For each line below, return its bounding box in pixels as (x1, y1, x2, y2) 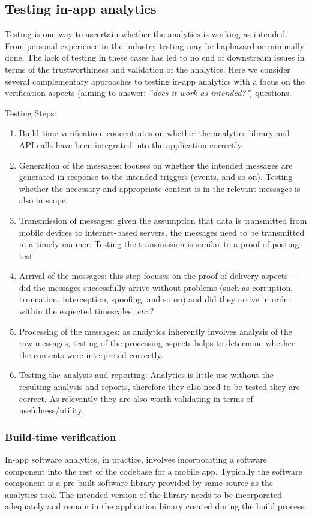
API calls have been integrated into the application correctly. (19, 138, 244, 151)
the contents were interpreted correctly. (19, 348, 163, 361)
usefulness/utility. (19, 404, 84, 416)
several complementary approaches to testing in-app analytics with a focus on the (5, 74, 305, 87)
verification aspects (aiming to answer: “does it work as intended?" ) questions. (5, 86, 292, 99)
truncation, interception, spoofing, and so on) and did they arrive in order (19, 293, 291, 305)
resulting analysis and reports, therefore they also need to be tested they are (19, 380, 300, 393)
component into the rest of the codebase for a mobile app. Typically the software (5, 464, 302, 477)
